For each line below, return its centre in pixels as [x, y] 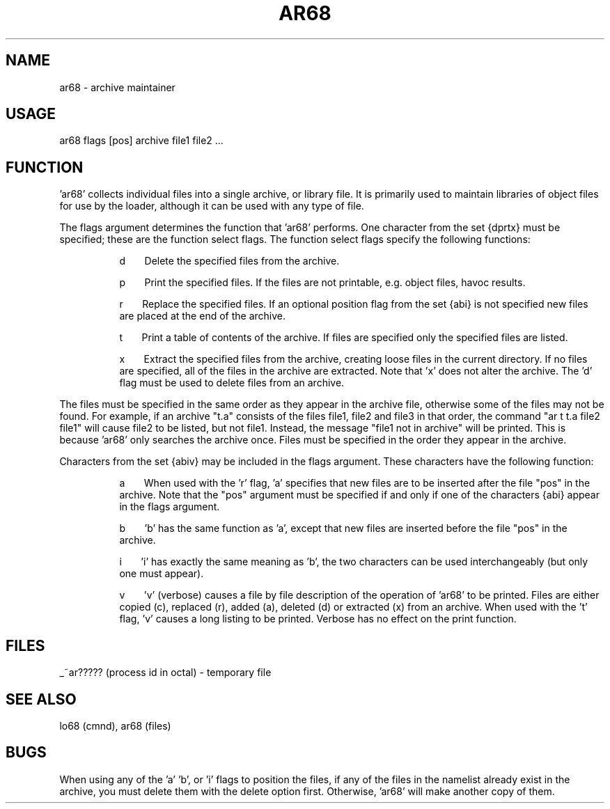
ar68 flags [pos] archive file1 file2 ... [141, 141]
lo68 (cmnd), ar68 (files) [115, 725]
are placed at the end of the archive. [202, 316]
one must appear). [162, 574]
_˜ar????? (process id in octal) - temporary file [165, 673]
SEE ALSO [41, 699]
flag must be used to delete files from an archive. [232, 383]
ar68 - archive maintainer [117, 87]
